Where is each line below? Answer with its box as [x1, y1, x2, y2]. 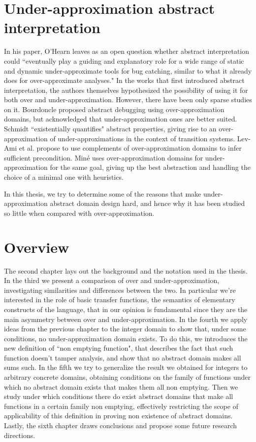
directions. [4, 430, 35, 440]
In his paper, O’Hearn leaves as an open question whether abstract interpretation [4, 46, 250, 56]
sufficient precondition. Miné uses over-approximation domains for [4, 152, 203, 162]
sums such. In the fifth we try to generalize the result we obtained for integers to [4, 362, 248, 372]
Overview [4, 237, 69, 257]
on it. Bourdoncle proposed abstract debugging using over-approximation [4, 104, 224, 114]
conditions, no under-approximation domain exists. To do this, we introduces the [4, 333, 248, 343]
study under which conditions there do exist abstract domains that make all [4, 391, 233, 402]
